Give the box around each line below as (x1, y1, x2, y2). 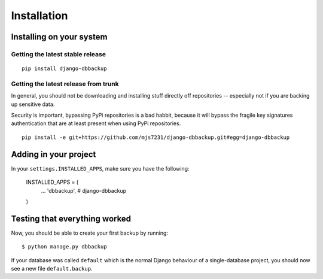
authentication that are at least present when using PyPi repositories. (11, 120, 181, 127)
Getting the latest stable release (11, 50, 106, 58)
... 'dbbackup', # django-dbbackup (41, 187, 127, 194)
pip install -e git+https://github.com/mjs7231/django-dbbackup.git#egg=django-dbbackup (22, 134, 290, 141)
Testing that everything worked (11, 213, 132, 224)
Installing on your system (11, 32, 108, 42)
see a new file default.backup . (11, 265, 93, 272)
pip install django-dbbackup (22, 65, 107, 72)
